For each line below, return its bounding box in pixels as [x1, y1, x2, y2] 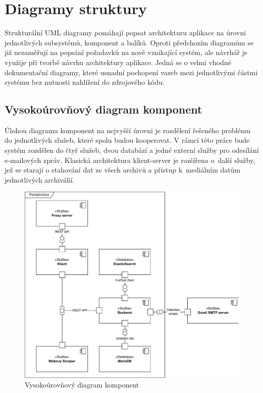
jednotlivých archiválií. [5, 174, 75, 185]
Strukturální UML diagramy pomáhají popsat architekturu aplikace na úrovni [5, 27, 246, 38]
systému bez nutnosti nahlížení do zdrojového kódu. [5, 77, 165, 87]
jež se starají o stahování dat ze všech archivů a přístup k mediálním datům [5, 164, 241, 175]
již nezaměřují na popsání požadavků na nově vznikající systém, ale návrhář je [5, 47, 248, 58]
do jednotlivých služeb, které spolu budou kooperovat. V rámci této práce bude [5, 135, 250, 145]
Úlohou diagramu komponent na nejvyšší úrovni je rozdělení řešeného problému [5, 125, 250, 135]
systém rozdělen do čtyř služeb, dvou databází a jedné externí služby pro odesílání [5, 145, 259, 155]
